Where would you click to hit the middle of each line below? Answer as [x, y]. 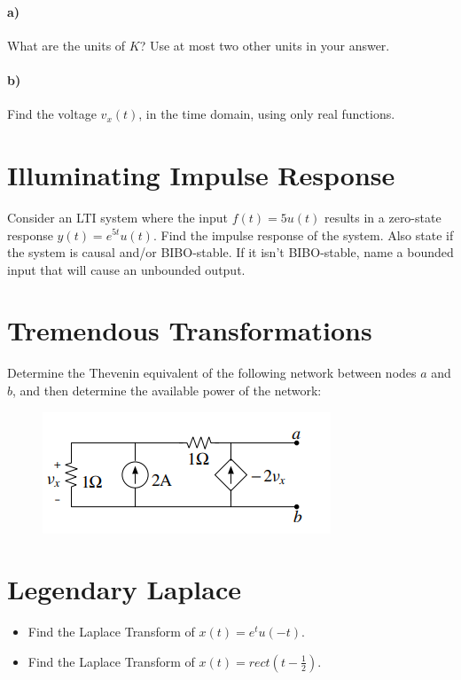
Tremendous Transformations [190, 330]
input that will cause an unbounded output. [126, 269]
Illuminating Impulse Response [201, 174]
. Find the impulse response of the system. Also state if [303, 234]
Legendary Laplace [124, 589]
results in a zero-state [383, 217]
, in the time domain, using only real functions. [267, 114]
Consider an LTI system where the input [117, 217]
